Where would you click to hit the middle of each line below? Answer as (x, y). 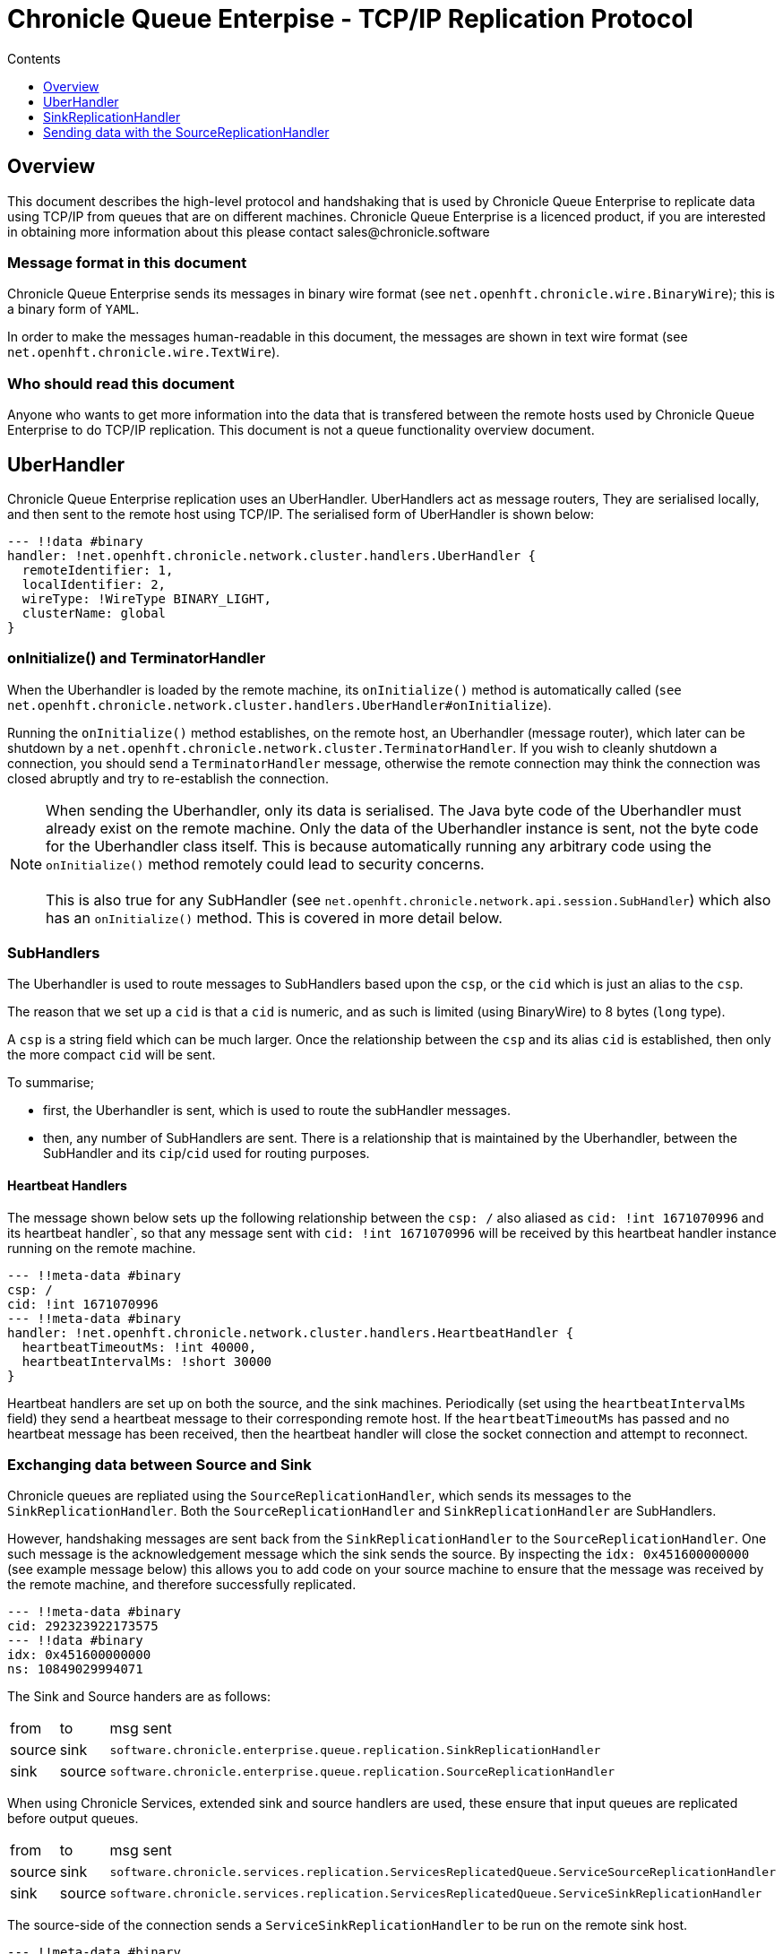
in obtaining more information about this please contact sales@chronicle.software (249, 231)
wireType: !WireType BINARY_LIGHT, (147, 598)
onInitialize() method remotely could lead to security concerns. (265, 864)
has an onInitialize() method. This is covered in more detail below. (274, 917)
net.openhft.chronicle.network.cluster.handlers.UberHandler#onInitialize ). (280, 705)
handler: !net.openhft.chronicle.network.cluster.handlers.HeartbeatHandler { (291, 1332)
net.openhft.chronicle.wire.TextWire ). (144, 352)
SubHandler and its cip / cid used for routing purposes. (207, 1154)
